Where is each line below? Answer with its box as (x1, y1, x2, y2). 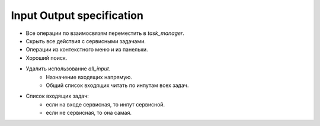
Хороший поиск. (25, 54, 68, 62)
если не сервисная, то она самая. (46, 109, 132, 117)
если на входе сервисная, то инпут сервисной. (46, 101, 165, 108)
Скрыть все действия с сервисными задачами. (25, 37, 146, 44)
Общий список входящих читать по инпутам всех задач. (46, 82, 189, 89)
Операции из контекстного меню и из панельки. (25, 46, 148, 53)
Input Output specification (11, 9, 143, 22)
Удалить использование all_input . (25, 65, 111, 72)
